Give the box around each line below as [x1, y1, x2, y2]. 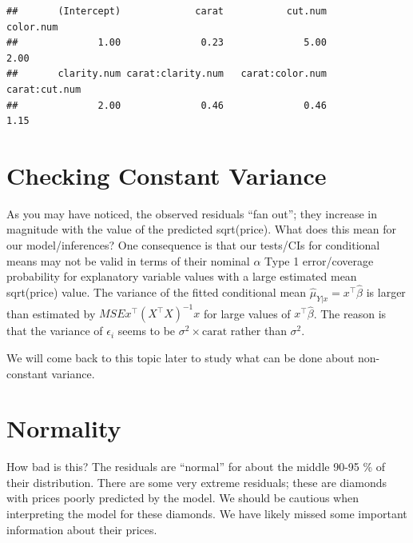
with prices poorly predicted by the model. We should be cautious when [6, 489, 359, 506]
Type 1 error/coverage [264, 252, 374, 269]
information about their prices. [6, 521, 157, 537]
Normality [6, 412, 121, 445]
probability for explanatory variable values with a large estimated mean [6, 268, 357, 285]
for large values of [203, 305, 291, 321]
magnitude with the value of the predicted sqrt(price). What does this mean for [6, 221, 397, 238]
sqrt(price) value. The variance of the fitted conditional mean [6, 284, 307, 301]
